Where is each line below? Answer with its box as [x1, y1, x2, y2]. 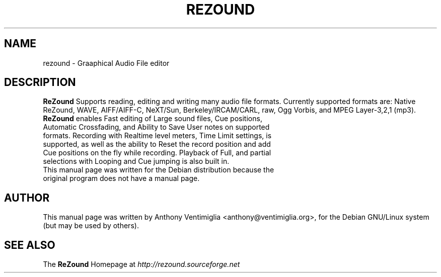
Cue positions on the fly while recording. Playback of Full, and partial [43, 148, 271, 157]
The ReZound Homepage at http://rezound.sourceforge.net [43, 260, 240, 269]
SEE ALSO [4, 238, 55, 251]
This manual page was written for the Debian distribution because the [43, 165, 274, 174]
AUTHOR [4, 191, 50, 204]
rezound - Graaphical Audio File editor [43, 58, 170, 67]
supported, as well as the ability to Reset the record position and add [43, 140, 271, 149]
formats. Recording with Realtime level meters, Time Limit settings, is [43, 131, 272, 140]
